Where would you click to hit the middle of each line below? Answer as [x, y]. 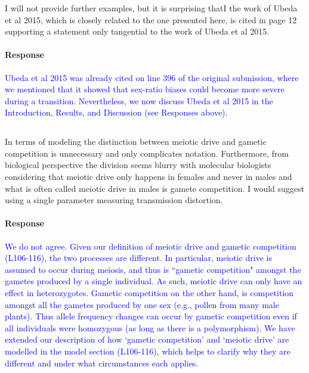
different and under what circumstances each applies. [102, 363]
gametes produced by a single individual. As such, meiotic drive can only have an [154, 281]
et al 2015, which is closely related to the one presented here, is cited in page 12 [151, 19]
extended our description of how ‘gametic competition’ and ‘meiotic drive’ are [147, 339]
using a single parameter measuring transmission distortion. [114, 200]
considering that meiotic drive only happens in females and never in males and [149, 177]
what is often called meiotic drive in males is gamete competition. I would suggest [155, 188]
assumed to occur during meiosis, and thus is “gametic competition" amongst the [153, 269]
